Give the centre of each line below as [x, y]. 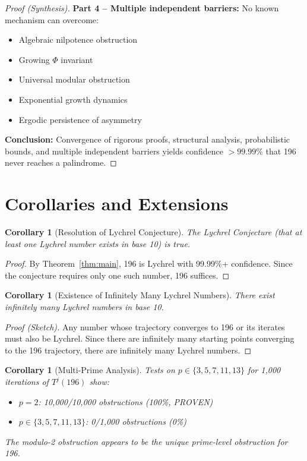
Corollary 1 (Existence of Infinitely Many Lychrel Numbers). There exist [140, 295]
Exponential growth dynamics [73, 99]
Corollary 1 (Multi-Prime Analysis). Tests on [90, 370]
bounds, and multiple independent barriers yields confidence [114, 151]
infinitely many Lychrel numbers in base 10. [84, 307]
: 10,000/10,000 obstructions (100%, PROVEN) [126, 401]
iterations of [27, 381]
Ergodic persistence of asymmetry [80, 119]
